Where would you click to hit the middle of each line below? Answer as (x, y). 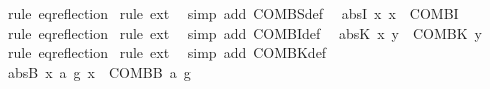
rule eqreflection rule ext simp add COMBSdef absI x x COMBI (233, 13)
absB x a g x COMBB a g (99, 71)
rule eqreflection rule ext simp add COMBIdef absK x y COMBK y (244, 32)
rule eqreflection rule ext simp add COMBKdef (167, 52)
